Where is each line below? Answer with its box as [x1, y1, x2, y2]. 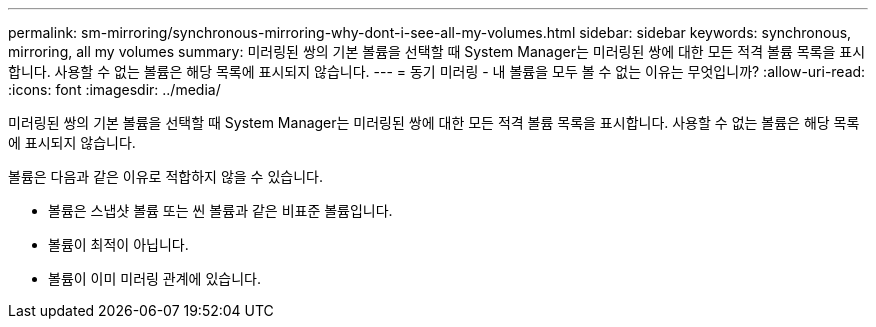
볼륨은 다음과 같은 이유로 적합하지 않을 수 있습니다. [8, 168, 323, 185]
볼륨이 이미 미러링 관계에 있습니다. [48, 270, 261, 287]
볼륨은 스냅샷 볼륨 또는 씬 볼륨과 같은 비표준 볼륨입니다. [48, 202, 393, 219]
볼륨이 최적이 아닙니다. [48, 236, 189, 253]
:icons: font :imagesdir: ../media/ [8, 81, 221, 98]
